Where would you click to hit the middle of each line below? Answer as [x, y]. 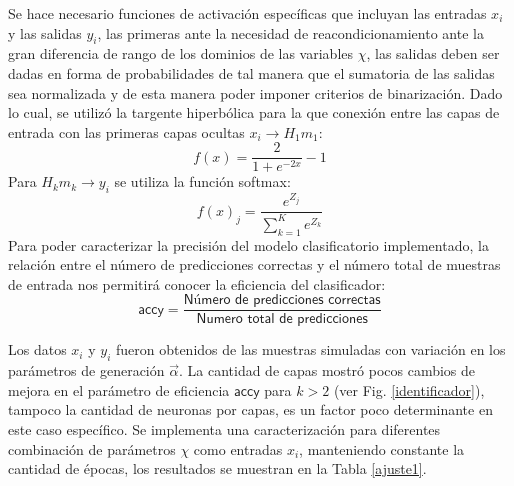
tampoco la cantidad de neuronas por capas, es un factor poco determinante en [250, 409]
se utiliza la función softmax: [202, 181]
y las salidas [45, 32]
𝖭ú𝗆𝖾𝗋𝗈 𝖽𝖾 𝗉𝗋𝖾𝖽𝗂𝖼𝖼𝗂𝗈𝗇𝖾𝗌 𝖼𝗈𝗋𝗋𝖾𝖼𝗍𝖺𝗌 [282, 300]
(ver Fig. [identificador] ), [409, 389]
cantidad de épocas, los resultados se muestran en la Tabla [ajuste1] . [217, 468]
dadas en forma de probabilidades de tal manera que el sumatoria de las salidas [251, 72]
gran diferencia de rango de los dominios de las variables [181, 53]
